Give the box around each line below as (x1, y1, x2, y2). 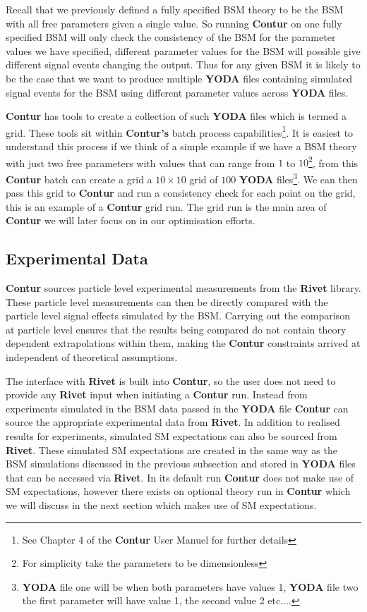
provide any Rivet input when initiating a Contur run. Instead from (6, 387, 308, 402)
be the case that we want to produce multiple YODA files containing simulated (6, 71, 353, 85)
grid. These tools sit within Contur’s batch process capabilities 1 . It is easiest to (6, 123, 354, 140)
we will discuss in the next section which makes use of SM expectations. (6, 497, 317, 512)
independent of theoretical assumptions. (6, 350, 178, 365)
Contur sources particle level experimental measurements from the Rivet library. (6, 281, 361, 295)
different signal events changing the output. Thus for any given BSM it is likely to (6, 57, 361, 72)
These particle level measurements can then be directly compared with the (6, 294, 328, 309)
